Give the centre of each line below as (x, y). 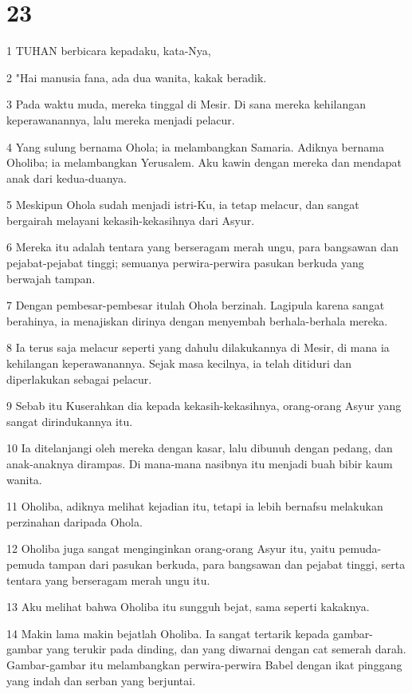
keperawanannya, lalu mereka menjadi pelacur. (121, 119)
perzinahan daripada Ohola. (75, 521)
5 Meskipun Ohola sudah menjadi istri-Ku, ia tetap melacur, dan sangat (183, 205)
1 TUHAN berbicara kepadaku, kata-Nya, (109, 51)
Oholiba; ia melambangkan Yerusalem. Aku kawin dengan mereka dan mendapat (204, 162)
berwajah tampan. (51, 278)
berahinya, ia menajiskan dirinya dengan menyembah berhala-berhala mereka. (197, 320)
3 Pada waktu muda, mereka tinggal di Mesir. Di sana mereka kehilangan (186, 104)
